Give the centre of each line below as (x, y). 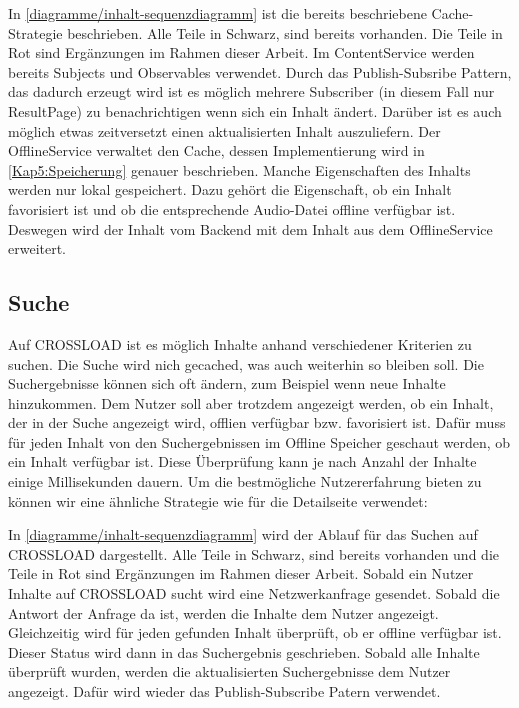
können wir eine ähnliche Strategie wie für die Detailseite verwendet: (218, 500)
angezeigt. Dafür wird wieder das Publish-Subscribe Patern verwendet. (224, 691)
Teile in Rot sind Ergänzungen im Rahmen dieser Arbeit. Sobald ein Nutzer (241, 573)
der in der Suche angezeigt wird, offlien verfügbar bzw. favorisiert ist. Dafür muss (257, 422)
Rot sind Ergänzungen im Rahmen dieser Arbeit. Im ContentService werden (241, 52)
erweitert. (37, 248)
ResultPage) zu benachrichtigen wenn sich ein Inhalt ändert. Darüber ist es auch (255, 110)
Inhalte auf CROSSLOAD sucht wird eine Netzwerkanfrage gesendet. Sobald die (254, 593)
